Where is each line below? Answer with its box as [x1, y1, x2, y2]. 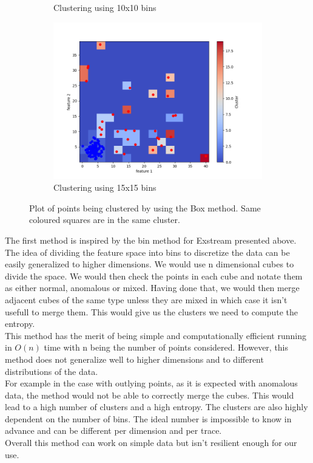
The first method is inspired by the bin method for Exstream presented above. [5, 233, 297, 246]
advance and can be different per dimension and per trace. [5, 424, 222, 437]
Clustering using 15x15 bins [53, 181, 156, 194]
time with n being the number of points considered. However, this [44, 341, 289, 354]
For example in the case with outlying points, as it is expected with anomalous [5, 377, 298, 389]
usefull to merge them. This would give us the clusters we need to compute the [5, 305, 298, 318]
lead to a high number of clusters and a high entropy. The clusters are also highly [5, 400, 308, 413]
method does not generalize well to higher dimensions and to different [5, 352, 264, 365]
